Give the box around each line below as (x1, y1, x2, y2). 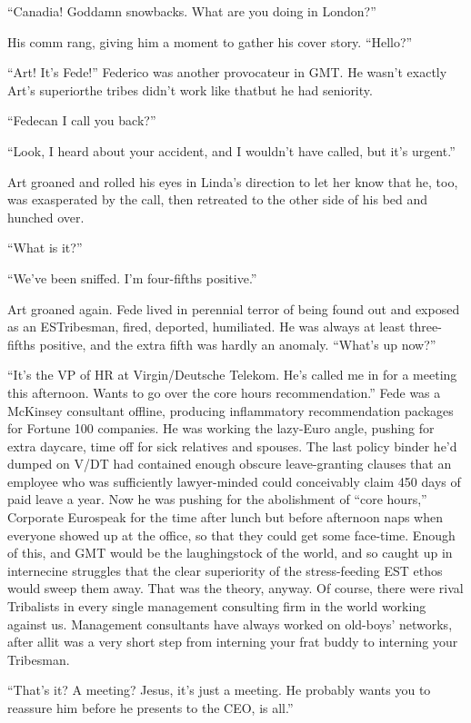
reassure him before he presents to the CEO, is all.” (7, 698, 294, 717)
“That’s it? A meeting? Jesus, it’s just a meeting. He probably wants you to (7, 680, 431, 699)
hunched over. (7, 207, 85, 226)
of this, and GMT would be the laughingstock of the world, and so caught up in (7, 543, 453, 562)
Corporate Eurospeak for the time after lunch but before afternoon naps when (7, 508, 444, 527)
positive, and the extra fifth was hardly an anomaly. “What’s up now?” (39, 334, 436, 353)
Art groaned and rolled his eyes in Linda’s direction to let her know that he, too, (7, 172, 458, 191)
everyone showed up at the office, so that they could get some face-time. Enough (7, 525, 456, 544)
